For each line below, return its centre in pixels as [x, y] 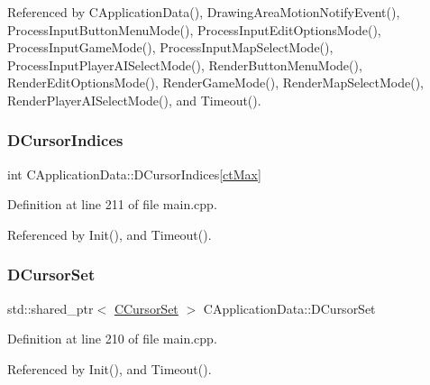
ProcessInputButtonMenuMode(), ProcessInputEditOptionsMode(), [194, 29]
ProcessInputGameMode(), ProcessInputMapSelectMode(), [170, 47]
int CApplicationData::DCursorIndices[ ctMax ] [134, 174]
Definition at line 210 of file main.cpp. [112, 339]
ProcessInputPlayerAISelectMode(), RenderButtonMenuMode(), [185, 64]
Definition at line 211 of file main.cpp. [112, 204]
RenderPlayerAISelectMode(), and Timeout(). [134, 100]
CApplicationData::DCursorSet [289, 308]
